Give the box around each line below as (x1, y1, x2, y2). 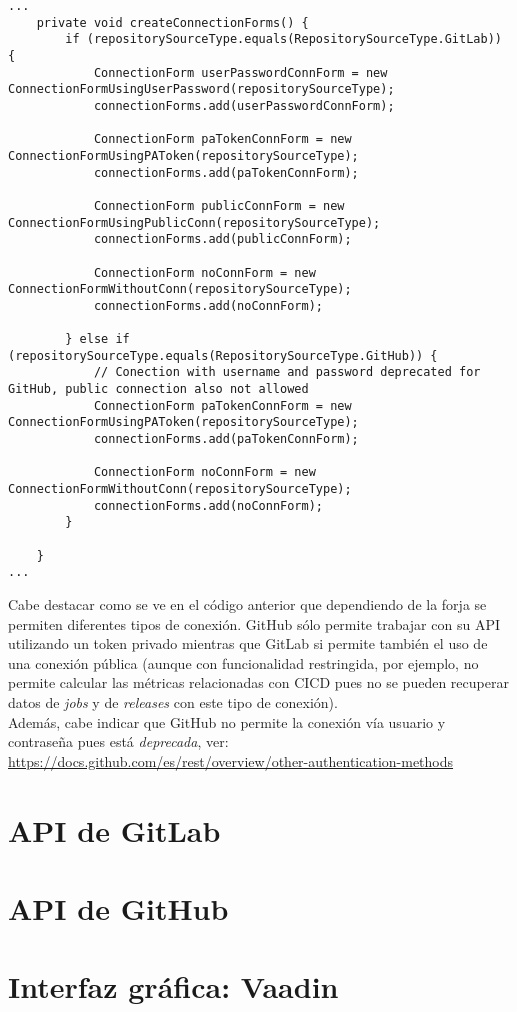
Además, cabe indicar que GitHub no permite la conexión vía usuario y (8, 711, 446, 732)
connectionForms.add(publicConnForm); (93, 232, 352, 247)
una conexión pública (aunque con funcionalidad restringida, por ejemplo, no (8, 652, 479, 673)
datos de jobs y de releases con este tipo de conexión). (8, 691, 338, 712)
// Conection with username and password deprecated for (93, 365, 481, 380)
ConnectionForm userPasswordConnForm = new (93, 65, 388, 80)
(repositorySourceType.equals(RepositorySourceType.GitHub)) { (8, 348, 438, 363)
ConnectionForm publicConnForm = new (93, 198, 345, 213)
